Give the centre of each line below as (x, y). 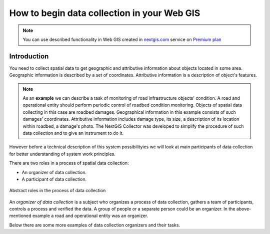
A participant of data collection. (54, 179)
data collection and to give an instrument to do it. (73, 133)
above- (244, 209)
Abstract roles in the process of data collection (57, 191)
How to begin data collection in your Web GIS (105, 13)
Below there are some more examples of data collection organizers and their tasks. (94, 225)
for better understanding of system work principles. (62, 154)
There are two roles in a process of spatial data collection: (69, 163)
